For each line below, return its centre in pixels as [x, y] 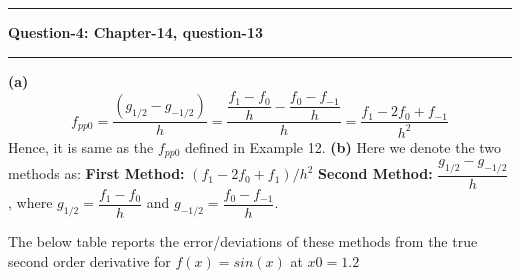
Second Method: [375, 173]
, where [30, 202]
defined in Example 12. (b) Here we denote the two [343, 146]
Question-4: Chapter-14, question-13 [136, 32]
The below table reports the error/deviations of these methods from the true [243, 240]
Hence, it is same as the [81, 146]
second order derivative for [89, 260]
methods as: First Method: [96, 173]
